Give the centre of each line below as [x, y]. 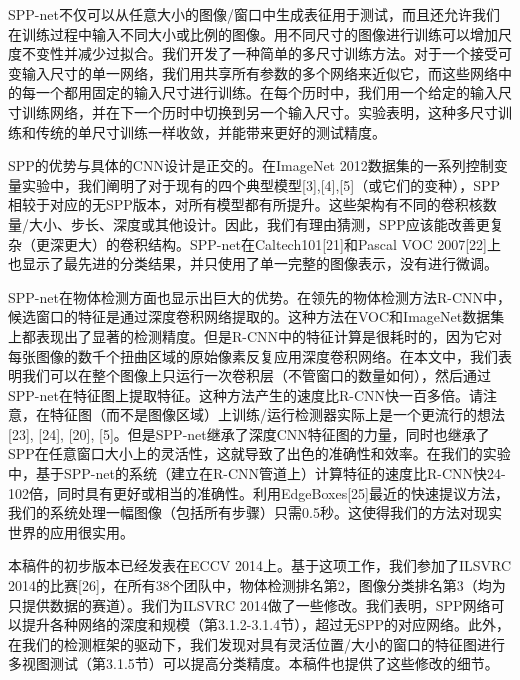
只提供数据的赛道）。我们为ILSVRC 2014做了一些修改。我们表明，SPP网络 [249, 604]
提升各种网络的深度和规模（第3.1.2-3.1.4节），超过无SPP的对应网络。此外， [266, 624]
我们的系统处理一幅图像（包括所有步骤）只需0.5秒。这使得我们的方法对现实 [255, 512]
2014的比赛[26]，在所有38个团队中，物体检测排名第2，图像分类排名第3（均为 [257, 585]
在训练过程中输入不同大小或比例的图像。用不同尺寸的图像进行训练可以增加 [253, 33]
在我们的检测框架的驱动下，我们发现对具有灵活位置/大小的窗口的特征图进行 [256, 643]
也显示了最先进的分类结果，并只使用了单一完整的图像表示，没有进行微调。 [253, 263]
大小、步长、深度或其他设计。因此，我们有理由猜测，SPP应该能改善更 [259, 223]
